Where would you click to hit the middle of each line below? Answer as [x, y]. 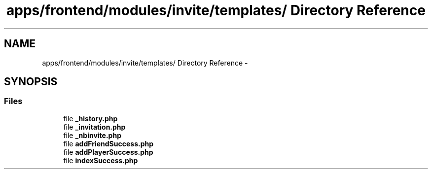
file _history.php [90, 118]
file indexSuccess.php [101, 160]
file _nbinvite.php [92, 135]
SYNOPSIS [31, 82]
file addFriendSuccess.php [108, 143]
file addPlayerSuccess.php [108, 152]
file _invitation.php [94, 127]
